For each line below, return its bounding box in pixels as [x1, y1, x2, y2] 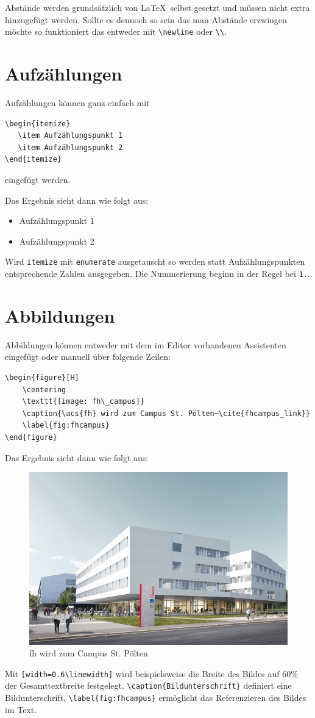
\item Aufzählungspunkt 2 [18, 143, 123, 152]
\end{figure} [5, 433, 57, 442]
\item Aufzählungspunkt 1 [18, 131, 123, 140]
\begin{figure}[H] [5, 373, 79, 382]
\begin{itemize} [5, 119, 71, 128]
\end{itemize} [5, 155, 62, 164]
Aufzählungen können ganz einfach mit [5, 96, 150, 109]
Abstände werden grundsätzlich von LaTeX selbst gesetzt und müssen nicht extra [5, 1, 310, 13]
